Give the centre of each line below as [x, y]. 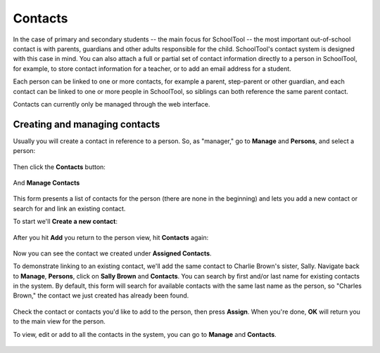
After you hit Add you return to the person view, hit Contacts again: [111, 237]
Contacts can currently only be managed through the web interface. [112, 104]
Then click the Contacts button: [59, 167]
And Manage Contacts [46, 182]
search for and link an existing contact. [69, 208]
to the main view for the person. [59, 321]
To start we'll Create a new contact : [65, 222]
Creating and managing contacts [87, 124]
